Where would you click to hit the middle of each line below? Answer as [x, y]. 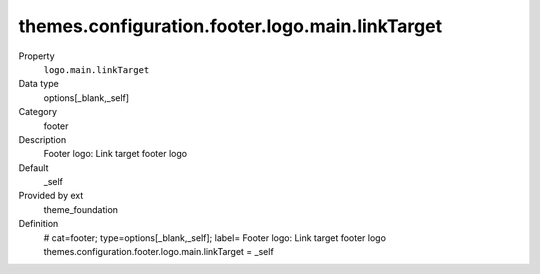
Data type [38, 84]
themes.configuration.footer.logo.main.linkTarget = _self [158, 252]
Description [42, 139]
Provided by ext [51, 196]
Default [33, 167]
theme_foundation [81, 209]
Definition [38, 224]
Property [36, 56]
